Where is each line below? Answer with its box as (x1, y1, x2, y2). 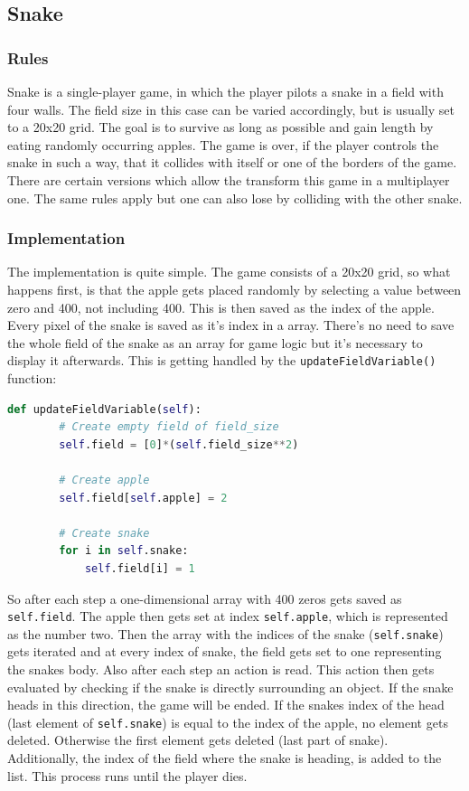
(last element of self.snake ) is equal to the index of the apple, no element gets (7, 712, 448, 731)
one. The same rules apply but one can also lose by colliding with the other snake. (7, 188, 463, 207)
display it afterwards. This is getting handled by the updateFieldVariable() (7, 351, 436, 370)
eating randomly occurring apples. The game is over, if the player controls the (7, 135, 439, 154)
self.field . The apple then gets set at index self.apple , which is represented (7, 607, 448, 626)
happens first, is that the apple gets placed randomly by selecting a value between (7, 279, 462, 298)
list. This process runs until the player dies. (7, 766, 248, 785)
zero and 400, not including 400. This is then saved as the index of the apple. (7, 297, 435, 316)
